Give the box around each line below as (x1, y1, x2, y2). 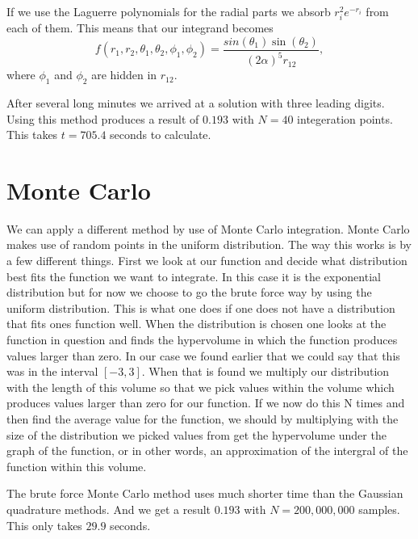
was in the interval (6, 363, 98, 380)
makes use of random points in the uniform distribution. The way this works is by (6, 236, 412, 253)
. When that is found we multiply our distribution (141, 363, 390, 380)
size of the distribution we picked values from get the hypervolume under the (6, 426, 387, 443)
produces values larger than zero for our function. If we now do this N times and (6, 394, 405, 411)
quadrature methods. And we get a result (6, 500, 211, 517)
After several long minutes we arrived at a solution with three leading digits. (6, 94, 385, 111)
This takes (6, 126, 58, 143)
